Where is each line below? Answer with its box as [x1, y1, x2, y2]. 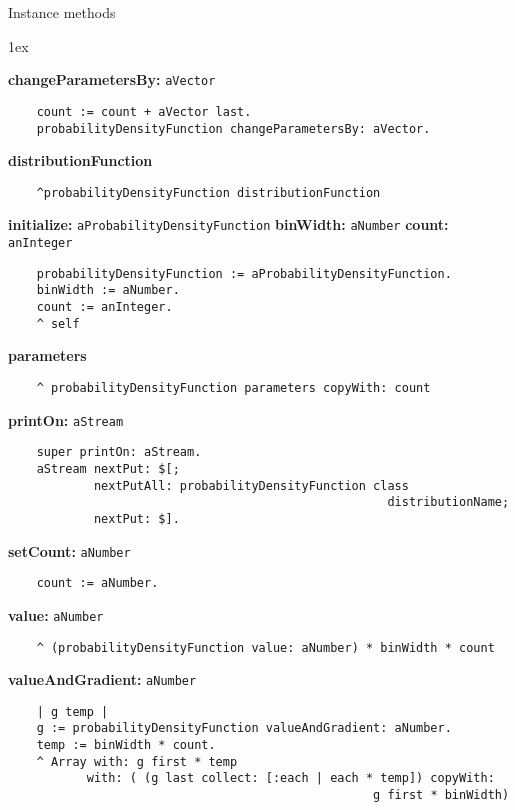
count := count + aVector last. [36, 104, 252, 119]
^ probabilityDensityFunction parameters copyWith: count [36, 380, 431, 395]
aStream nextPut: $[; [36, 461, 180, 476]
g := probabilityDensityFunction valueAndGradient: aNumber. [36, 721, 452, 736]
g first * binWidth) [373, 788, 510, 803]
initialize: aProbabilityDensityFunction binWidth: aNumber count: [8, 214, 449, 235]
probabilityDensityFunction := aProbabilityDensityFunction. [36, 266, 452, 281]
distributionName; [387, 495, 510, 510]
